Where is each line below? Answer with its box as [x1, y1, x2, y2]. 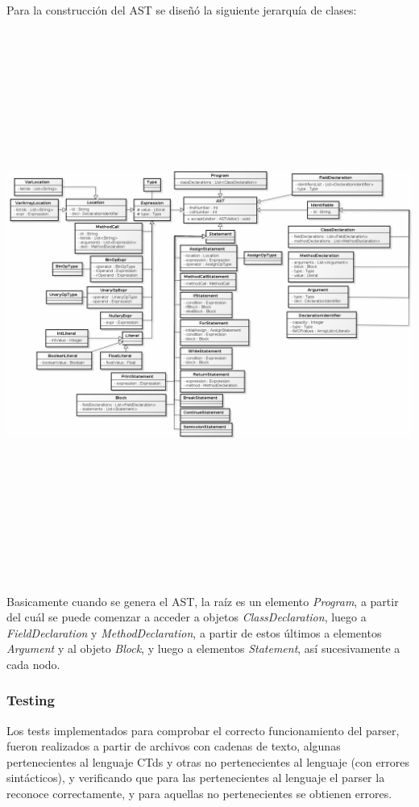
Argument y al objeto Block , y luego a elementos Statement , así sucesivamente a [6, 640, 400, 657]
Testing [6, 690, 55, 710]
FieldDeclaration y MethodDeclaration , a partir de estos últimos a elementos [6, 624, 382, 641]
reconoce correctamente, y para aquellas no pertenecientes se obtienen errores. [6, 785, 392, 802]
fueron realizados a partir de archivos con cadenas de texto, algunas [6, 738, 341, 755]
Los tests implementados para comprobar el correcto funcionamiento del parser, [6, 721, 400, 738]
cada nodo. [6, 655, 60, 672]
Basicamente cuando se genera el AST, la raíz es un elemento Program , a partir [6, 592, 399, 609]
